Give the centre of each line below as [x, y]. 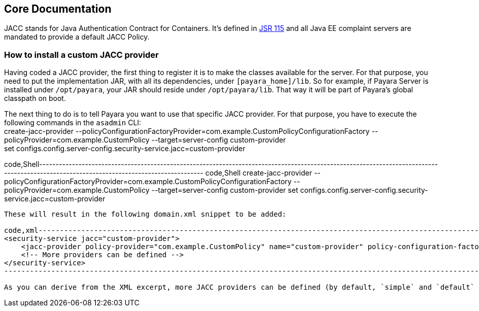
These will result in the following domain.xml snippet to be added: [145, 214]
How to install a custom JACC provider [81, 55]
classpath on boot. [35, 98]
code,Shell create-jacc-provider [259, 173]
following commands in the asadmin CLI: [73, 123]
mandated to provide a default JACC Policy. [77, 37]
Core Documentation [58, 9]
